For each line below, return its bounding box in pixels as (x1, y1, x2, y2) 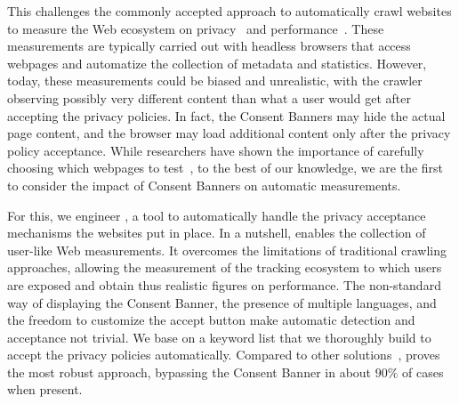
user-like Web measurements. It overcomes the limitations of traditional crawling (7, 240, 447, 259)
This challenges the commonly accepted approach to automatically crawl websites (7, 2, 452, 20)
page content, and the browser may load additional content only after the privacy (7, 124, 451, 142)
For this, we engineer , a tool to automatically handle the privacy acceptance (7, 206, 426, 224)
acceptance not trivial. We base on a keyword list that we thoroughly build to (7, 327, 431, 346)
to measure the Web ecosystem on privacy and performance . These (7, 19, 384, 37)
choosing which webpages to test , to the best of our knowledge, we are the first (7, 158, 444, 177)
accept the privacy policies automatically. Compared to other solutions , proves (7, 345, 440, 364)
